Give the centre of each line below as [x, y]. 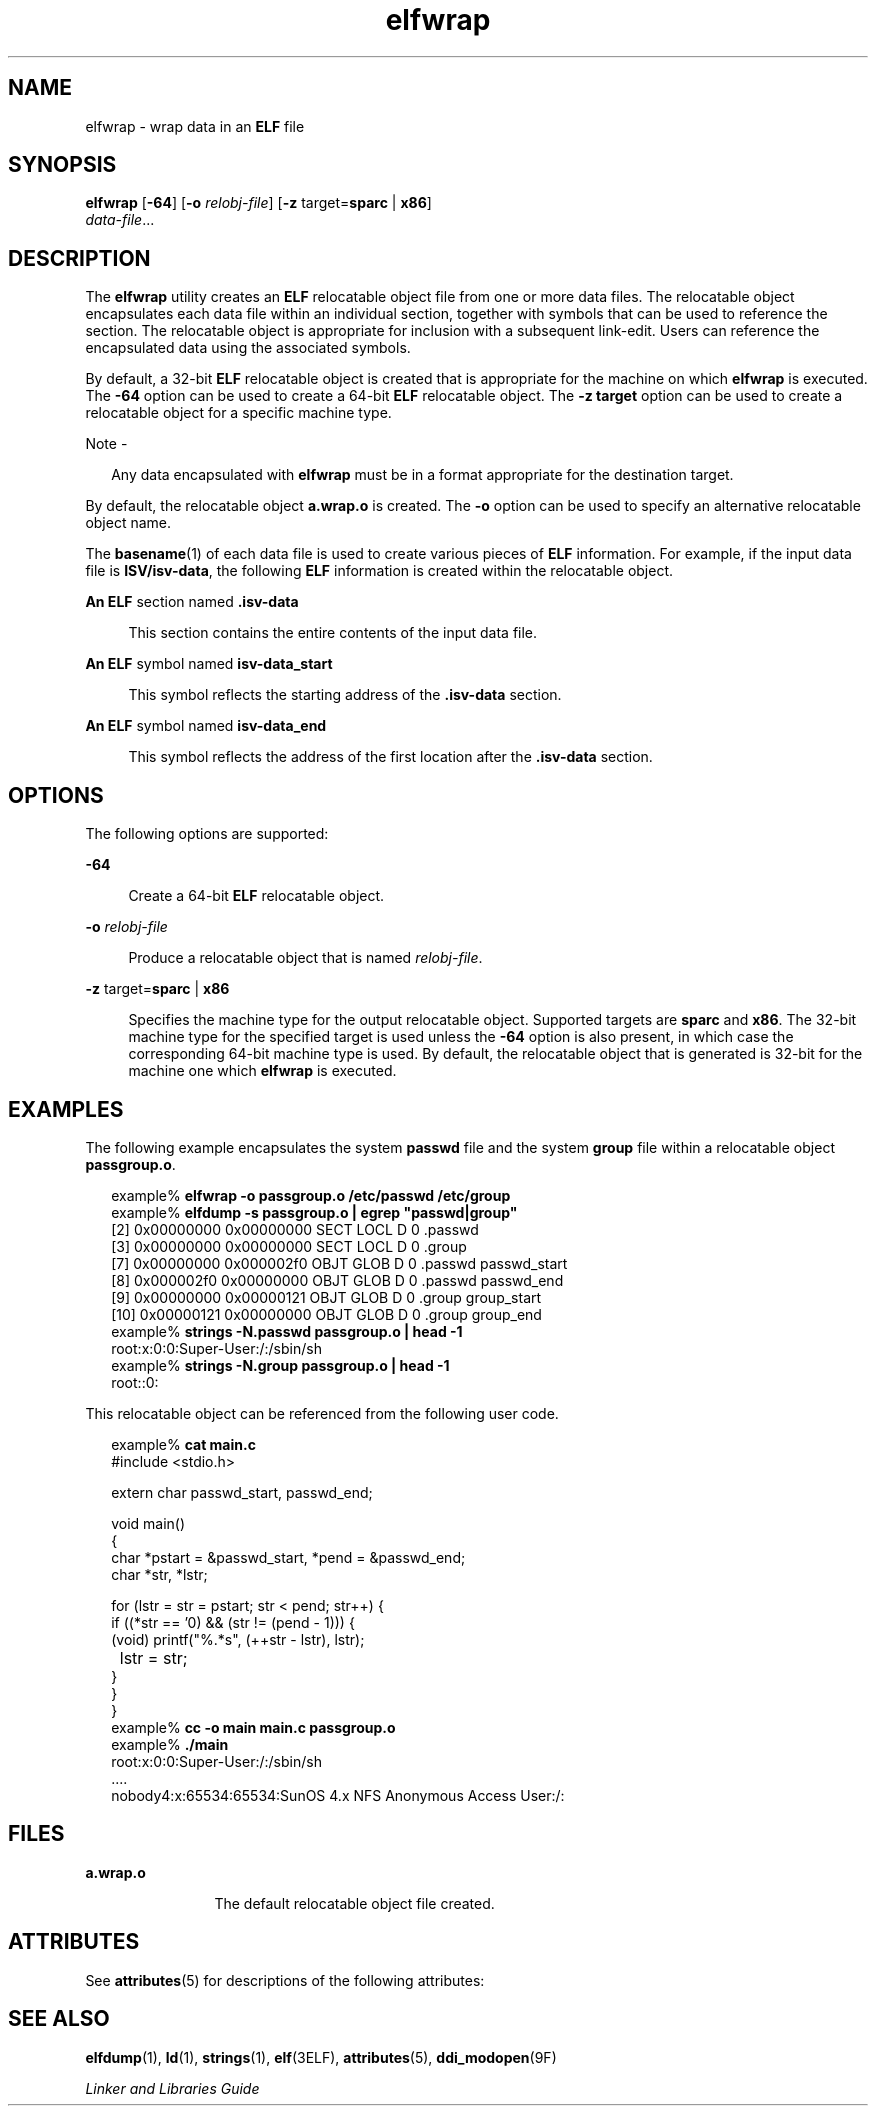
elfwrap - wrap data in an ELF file [195, 126]
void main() [148, 1523]
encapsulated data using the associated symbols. [248, 348]
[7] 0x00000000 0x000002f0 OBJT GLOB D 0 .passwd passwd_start [339, 1263]
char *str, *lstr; [159, 1574]
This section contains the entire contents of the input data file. [333, 633]
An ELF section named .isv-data [192, 602]
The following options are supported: [207, 834]
